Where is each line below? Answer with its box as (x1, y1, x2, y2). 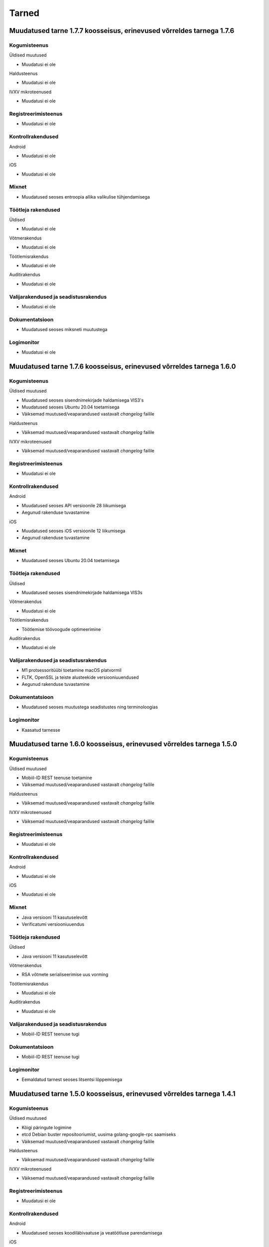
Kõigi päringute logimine (21, 1124, 72, 1130)
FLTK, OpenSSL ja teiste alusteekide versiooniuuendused (21, 674, 139, 680)
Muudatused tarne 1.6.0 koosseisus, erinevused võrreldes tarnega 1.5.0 (9, 740, 238, 748)
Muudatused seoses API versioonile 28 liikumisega (21, 502, 127, 508)
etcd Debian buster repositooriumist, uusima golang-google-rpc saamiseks (21, 1131, 176, 1137)
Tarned (9, 7, 40, 18)
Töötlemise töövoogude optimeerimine (21, 626, 101, 632)
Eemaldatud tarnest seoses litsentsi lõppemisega (21, 1076, 123, 1082)
